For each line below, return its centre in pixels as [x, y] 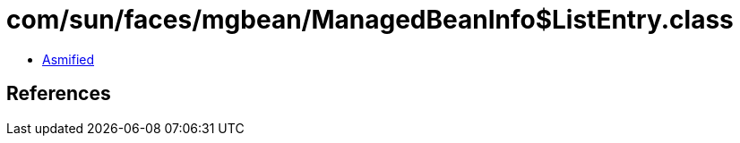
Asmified [69, 59]
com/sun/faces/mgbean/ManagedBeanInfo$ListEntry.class [370, 20]
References [59, 94]
